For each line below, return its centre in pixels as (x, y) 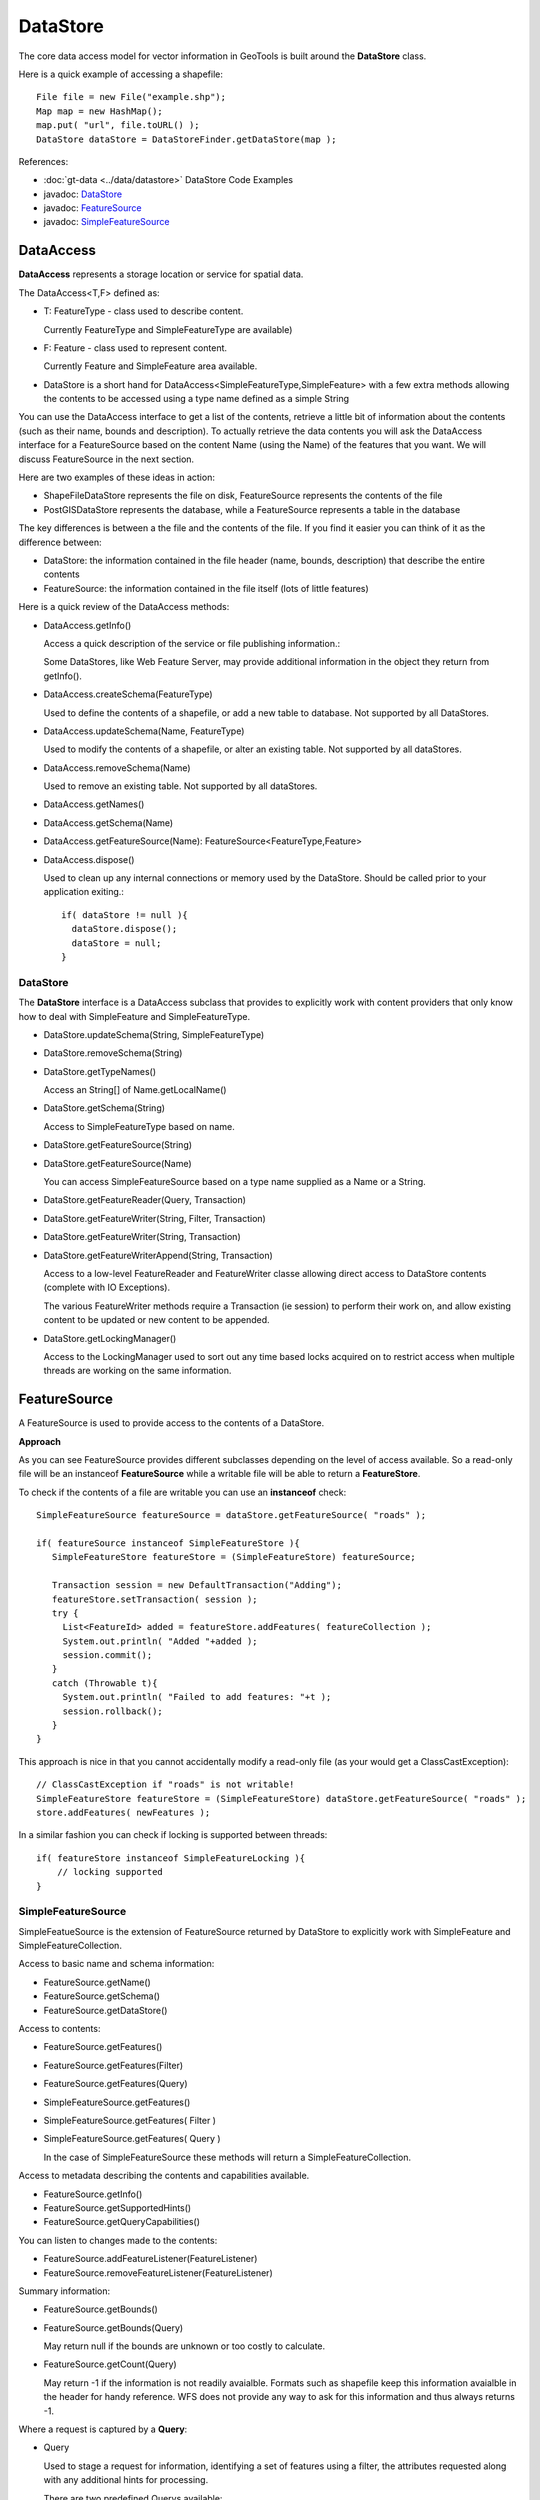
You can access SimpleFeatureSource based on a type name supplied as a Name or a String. (235, 1182)
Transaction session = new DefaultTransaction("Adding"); (196, 1585)
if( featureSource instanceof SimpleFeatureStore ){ (168, 1543)
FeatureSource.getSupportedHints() (117, 2207)
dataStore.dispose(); (124, 929)
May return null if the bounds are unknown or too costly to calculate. (184, 2346)
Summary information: (64, 2291)
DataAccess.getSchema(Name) (108, 822)
